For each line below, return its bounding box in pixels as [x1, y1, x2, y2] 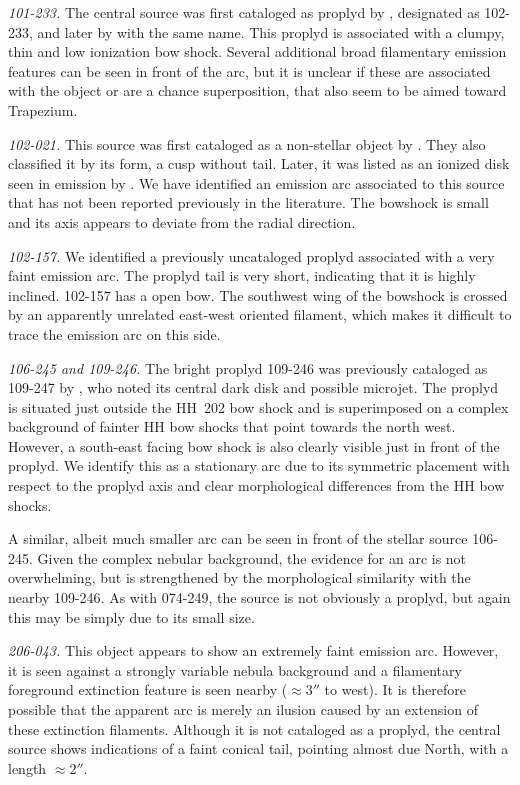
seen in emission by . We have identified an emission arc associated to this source [8, 172, 505, 193]
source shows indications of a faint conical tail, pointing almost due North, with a [8, 738, 509, 759]
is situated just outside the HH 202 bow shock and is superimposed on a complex [8, 396, 509, 417]
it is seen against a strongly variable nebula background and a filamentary [8, 659, 462, 680]
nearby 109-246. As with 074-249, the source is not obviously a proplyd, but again [8, 587, 511, 608]
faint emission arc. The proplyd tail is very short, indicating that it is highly [8, 265, 476, 286]
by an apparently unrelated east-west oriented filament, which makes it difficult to [8, 304, 512, 325]
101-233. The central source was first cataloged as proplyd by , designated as [8, 2, 480, 22]
